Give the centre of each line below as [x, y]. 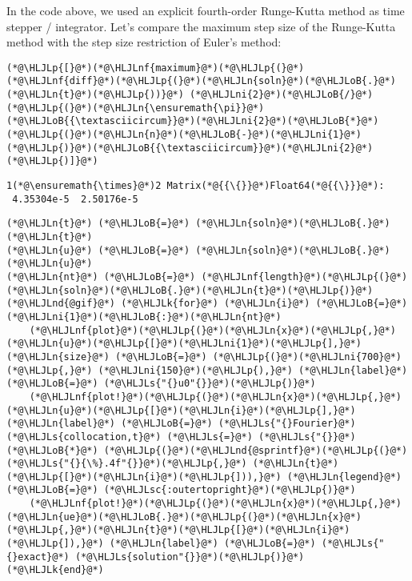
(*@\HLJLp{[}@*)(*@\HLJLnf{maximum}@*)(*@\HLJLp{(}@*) [156, 68]
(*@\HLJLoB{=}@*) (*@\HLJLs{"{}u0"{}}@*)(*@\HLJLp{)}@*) [161, 384]
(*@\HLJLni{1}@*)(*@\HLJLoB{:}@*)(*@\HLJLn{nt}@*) [144, 317]
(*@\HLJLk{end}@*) [55, 570]
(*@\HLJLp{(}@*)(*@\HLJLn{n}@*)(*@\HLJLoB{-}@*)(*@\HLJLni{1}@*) [184, 135]
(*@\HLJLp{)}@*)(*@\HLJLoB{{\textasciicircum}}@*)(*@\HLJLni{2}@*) [190, 148]
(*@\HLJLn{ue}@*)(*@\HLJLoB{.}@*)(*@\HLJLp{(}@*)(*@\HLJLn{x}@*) [184, 517]
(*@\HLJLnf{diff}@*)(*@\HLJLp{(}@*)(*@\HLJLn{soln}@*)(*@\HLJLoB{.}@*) [201, 81]
